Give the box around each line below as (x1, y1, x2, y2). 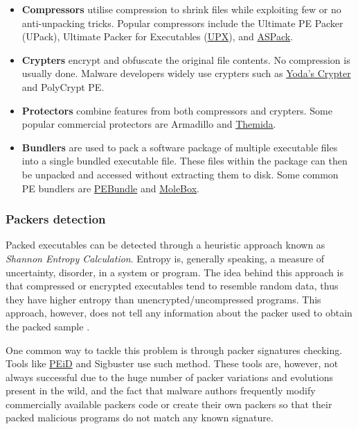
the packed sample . (6, 319, 90, 333)
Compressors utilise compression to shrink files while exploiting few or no (21, 2, 341, 16)
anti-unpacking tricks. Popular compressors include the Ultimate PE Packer (21, 15, 343, 30)
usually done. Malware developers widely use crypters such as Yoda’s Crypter (21, 66, 351, 81)
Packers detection (6, 210, 106, 228)
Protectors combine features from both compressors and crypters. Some (21, 103, 332, 117)
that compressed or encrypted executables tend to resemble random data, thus (6, 278, 339, 293)
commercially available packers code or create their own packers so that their (6, 396, 332, 411)
